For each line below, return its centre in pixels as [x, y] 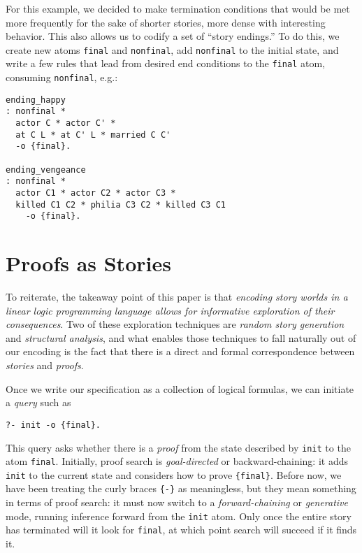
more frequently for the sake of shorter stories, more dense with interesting [166, 22]
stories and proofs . [45, 365]
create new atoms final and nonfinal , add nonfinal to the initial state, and [172, 49]
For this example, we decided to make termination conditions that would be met [178, 8]
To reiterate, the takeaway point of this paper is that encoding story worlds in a [177, 297]
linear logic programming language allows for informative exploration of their [170, 310]
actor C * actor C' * [66, 123]
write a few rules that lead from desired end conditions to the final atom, [165, 63]
